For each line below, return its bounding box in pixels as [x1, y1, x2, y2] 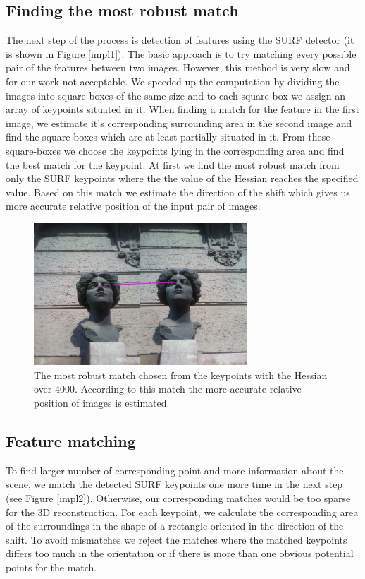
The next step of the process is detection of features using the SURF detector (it [6, 32, 354, 47]
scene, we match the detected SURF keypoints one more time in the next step [6, 477, 343, 491]
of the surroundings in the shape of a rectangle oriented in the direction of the [6, 518, 344, 533]
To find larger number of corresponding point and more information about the [6, 462, 344, 477]
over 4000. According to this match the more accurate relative [34, 381, 302, 396]
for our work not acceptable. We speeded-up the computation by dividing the [6, 73, 340, 88]
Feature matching [6, 430, 136, 452]
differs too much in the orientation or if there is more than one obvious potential [6, 546, 354, 561]
